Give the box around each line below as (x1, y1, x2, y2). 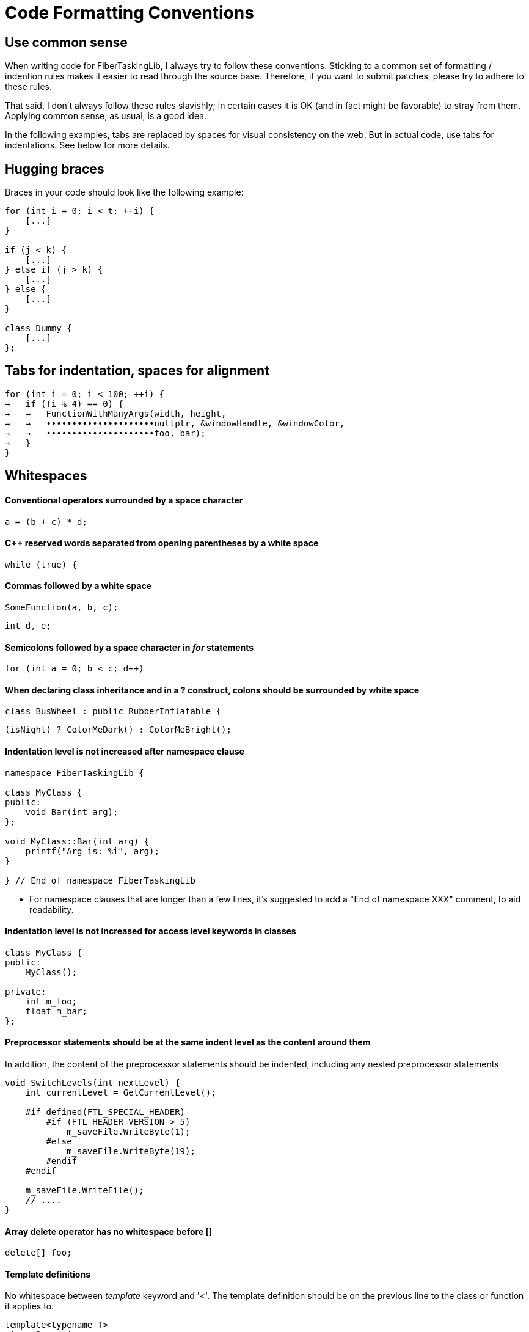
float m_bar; (25, 1006, 87, 1016)
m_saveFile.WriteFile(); (25, 1185, 144, 1196)
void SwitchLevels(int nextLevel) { (5, 1078, 180, 1088)
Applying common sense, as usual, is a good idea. (5, 111, 207, 122)
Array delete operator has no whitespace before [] (5, 1226, 213, 1237)
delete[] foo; (5, 1248, 72, 1258)
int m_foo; (25, 996, 78, 1006)
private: (5, 986, 46, 997)
